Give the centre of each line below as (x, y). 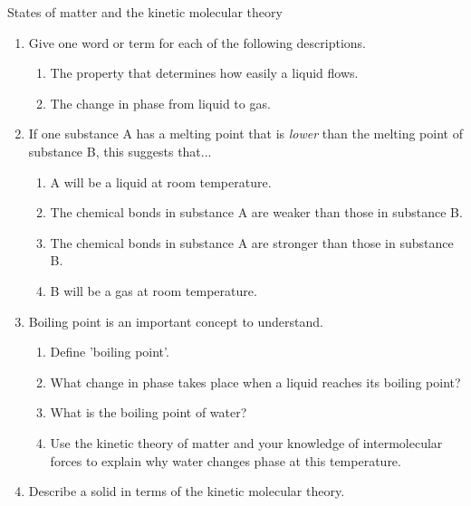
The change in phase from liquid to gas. (160, 103)
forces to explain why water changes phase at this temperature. (226, 460)
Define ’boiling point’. (110, 352)
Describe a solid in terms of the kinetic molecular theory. (187, 491)
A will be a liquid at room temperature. (161, 181)
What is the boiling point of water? (149, 412)
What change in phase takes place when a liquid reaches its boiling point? (255, 382)
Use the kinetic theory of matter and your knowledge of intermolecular (246, 442)
